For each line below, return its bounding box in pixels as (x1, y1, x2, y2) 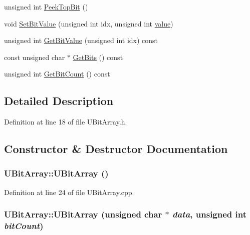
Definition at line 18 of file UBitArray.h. (4, 116, 127, 127)
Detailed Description (4, 93, 114, 108)
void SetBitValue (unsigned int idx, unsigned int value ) (4, 18, 173, 28)
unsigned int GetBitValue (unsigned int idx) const (4, 35, 158, 45)
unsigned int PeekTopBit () (4, 1, 88, 11)
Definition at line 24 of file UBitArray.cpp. (4, 186, 134, 197)
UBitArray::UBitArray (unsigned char (4, 208, 162, 220)
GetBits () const (73, 51, 123, 62)
